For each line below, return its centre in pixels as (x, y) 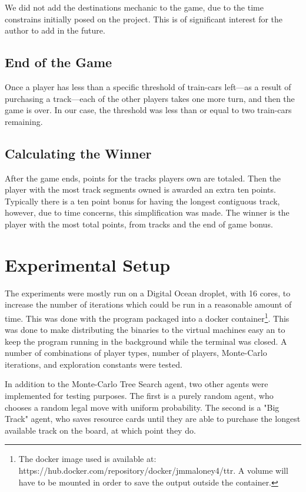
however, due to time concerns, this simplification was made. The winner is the (147, 212)
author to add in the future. (55, 30)
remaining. (24, 121)
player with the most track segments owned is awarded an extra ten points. (140, 189)
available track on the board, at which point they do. (100, 430)
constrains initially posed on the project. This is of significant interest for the (144, 19)
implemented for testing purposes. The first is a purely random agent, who (139, 396)
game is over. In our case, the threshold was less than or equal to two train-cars (148, 110)
